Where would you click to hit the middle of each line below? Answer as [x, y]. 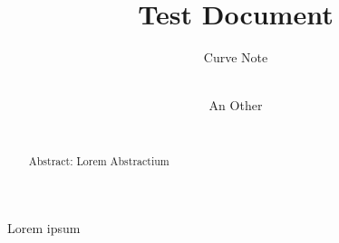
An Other [236, 105]
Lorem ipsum [44, 227]
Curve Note [236, 57]
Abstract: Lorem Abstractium [99, 161]
